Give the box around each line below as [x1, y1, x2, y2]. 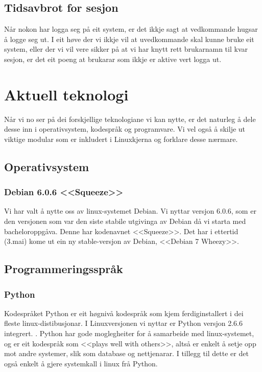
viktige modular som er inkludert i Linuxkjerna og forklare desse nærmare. [4, 133, 238, 144]
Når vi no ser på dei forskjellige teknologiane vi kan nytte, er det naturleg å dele [4, 113, 256, 124]
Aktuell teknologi [4, 84, 129, 105]
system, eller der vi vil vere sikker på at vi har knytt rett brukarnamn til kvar [4, 44, 248, 54]
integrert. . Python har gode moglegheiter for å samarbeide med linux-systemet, [4, 328, 254, 339]
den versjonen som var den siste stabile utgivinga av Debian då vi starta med [4, 216, 246, 226]
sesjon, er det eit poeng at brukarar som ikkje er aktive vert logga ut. [4, 53, 222, 64]
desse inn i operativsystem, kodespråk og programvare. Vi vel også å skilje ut [4, 123, 246, 134]
